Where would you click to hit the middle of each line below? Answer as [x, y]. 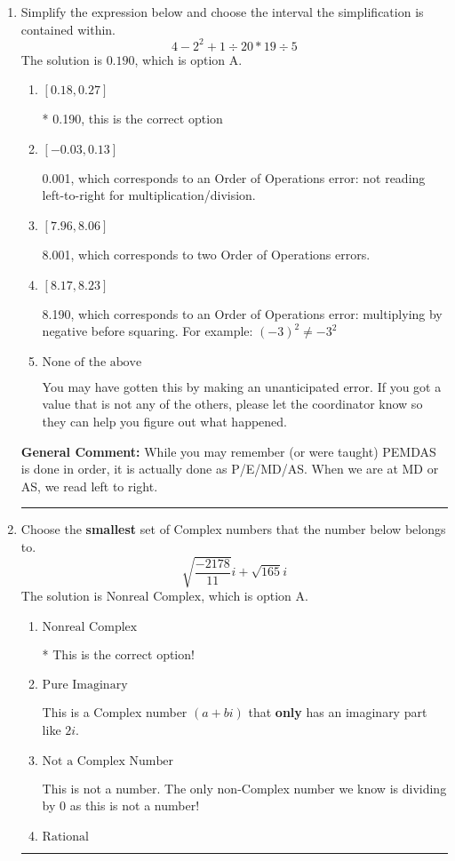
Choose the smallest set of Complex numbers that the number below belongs [233, 529]
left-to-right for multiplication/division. [149, 195]
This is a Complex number [115, 712]
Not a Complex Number [108, 761]
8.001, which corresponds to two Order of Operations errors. [206, 255]
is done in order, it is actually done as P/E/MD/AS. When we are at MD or [230, 469]
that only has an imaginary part [338, 712]
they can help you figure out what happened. [165, 422]
